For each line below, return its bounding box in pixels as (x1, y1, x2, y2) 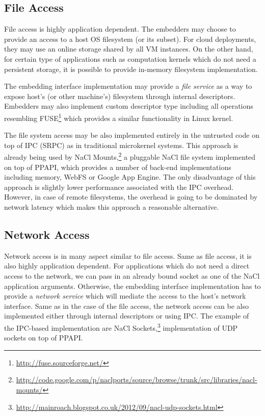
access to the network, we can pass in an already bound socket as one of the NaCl (4, 271, 260, 281)
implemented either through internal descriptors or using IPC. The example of (4, 310, 249, 321)
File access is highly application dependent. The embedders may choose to (4, 23, 236, 34)
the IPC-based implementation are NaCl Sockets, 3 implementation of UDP (4, 321, 238, 333)
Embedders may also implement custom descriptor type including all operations (4, 101, 253, 111)
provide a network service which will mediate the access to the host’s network (4, 290, 246, 301)
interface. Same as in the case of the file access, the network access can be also (4, 300, 249, 311)
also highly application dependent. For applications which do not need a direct (4, 260, 250, 271)
